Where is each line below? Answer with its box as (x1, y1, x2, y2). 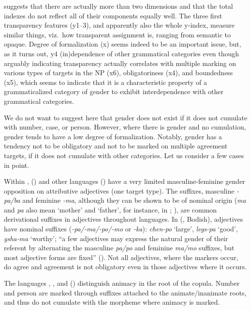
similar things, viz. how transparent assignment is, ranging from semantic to (4, 29, 231, 39)
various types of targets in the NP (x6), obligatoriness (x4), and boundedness (4, 67, 233, 78)
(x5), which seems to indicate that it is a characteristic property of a (4, 77, 207, 87)
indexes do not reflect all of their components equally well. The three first (4, 10, 222, 20)
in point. (4, 160, 30, 170)
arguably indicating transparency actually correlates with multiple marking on (4, 58, 236, 68)
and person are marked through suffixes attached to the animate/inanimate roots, (4, 287, 247, 297)
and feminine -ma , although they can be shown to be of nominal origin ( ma (22, 195, 246, 205)
